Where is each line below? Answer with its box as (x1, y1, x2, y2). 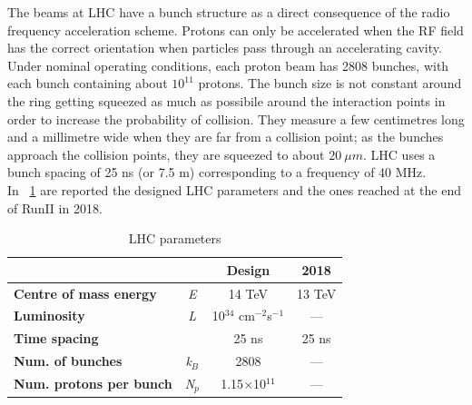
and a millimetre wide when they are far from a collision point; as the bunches (7, 127, 444, 146)
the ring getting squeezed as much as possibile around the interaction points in (7, 91, 446, 110)
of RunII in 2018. (7, 198, 103, 217)
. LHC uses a (363, 144, 436, 163)
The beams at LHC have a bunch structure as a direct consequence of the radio (7, 3, 450, 21)
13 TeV (297, 283, 337, 302)
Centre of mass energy (14, 283, 157, 302)
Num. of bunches (14, 351, 123, 370)
